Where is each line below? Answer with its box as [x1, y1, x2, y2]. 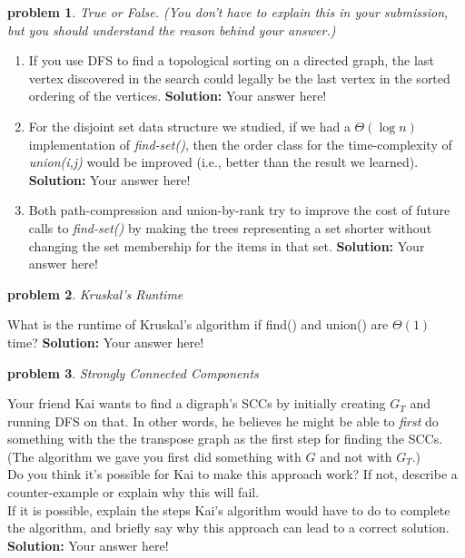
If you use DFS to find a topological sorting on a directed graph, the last [28, 51, 434, 70]
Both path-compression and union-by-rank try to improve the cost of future [28, 201, 450, 220]
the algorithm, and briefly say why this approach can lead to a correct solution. [7, 518, 450, 537]
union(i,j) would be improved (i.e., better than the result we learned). [28, 152, 419, 171]
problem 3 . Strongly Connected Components [7, 363, 259, 382]
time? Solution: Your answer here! [7, 332, 204, 351]
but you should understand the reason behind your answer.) [7, 20, 336, 39]
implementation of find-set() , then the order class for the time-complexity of [28, 134, 452, 153]
